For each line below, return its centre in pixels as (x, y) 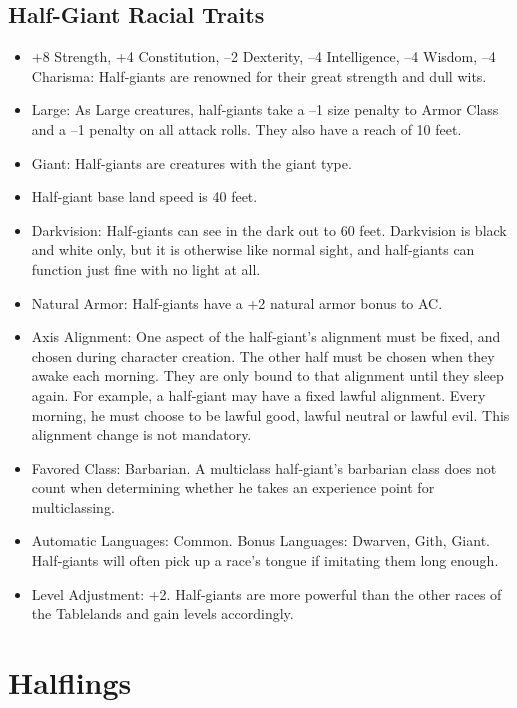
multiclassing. (73, 506)
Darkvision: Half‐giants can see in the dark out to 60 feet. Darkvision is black (269, 229)
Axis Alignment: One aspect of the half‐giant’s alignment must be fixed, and (266, 336)
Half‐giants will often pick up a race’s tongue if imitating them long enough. (265, 560)
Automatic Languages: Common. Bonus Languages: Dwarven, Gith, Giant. (260, 540)
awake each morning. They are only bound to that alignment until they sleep (267, 375)
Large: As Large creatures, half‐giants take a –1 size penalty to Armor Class (265, 109)
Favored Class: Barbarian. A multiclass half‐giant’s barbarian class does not (264, 467)
